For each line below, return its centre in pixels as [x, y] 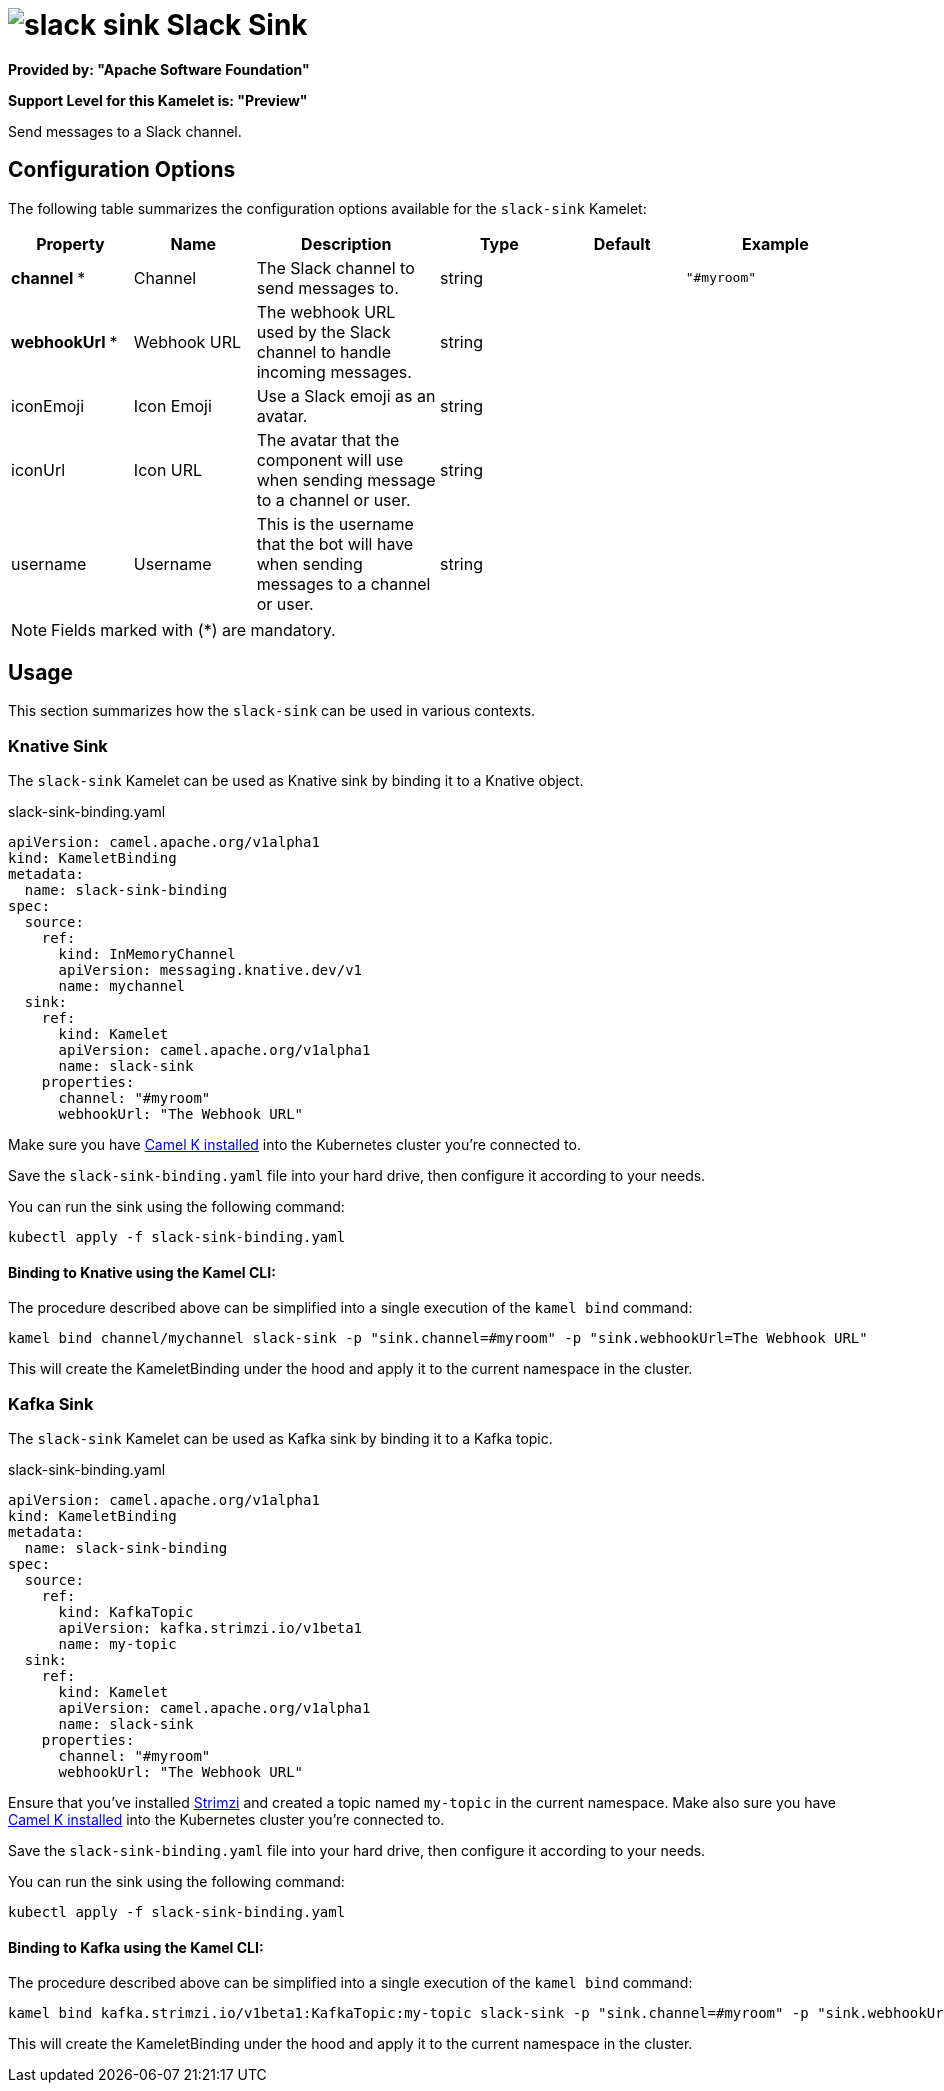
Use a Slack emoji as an [346, 395]
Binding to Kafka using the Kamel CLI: [136, 1947]
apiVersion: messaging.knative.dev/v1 [210, 970]
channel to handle [323, 351]
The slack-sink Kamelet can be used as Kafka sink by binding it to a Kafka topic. [280, 1439]
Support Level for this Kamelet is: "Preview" [158, 100]
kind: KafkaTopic [126, 1612]
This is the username [335, 523]
